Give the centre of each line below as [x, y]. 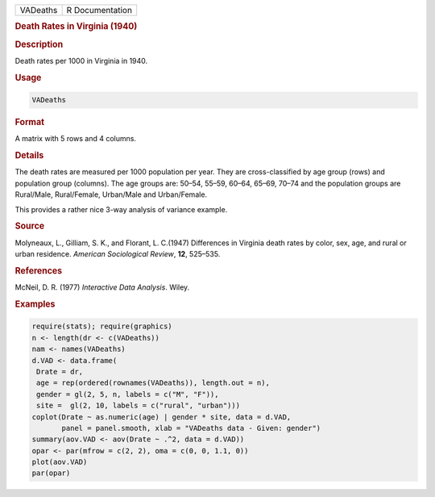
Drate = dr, [60, 372]
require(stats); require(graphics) [102, 326]
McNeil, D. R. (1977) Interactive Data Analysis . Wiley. [102, 287]
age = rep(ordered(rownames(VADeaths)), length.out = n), [153, 383]
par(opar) [51, 473]
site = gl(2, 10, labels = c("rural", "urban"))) [139, 406]
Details [29, 156]
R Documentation [99, 10]
